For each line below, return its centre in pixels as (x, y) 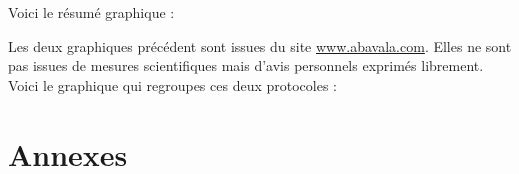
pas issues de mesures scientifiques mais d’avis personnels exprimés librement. (246, 65)
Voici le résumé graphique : (91, 12)
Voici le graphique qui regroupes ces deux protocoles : (172, 84)
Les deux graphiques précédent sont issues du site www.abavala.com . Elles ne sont (260, 45)
